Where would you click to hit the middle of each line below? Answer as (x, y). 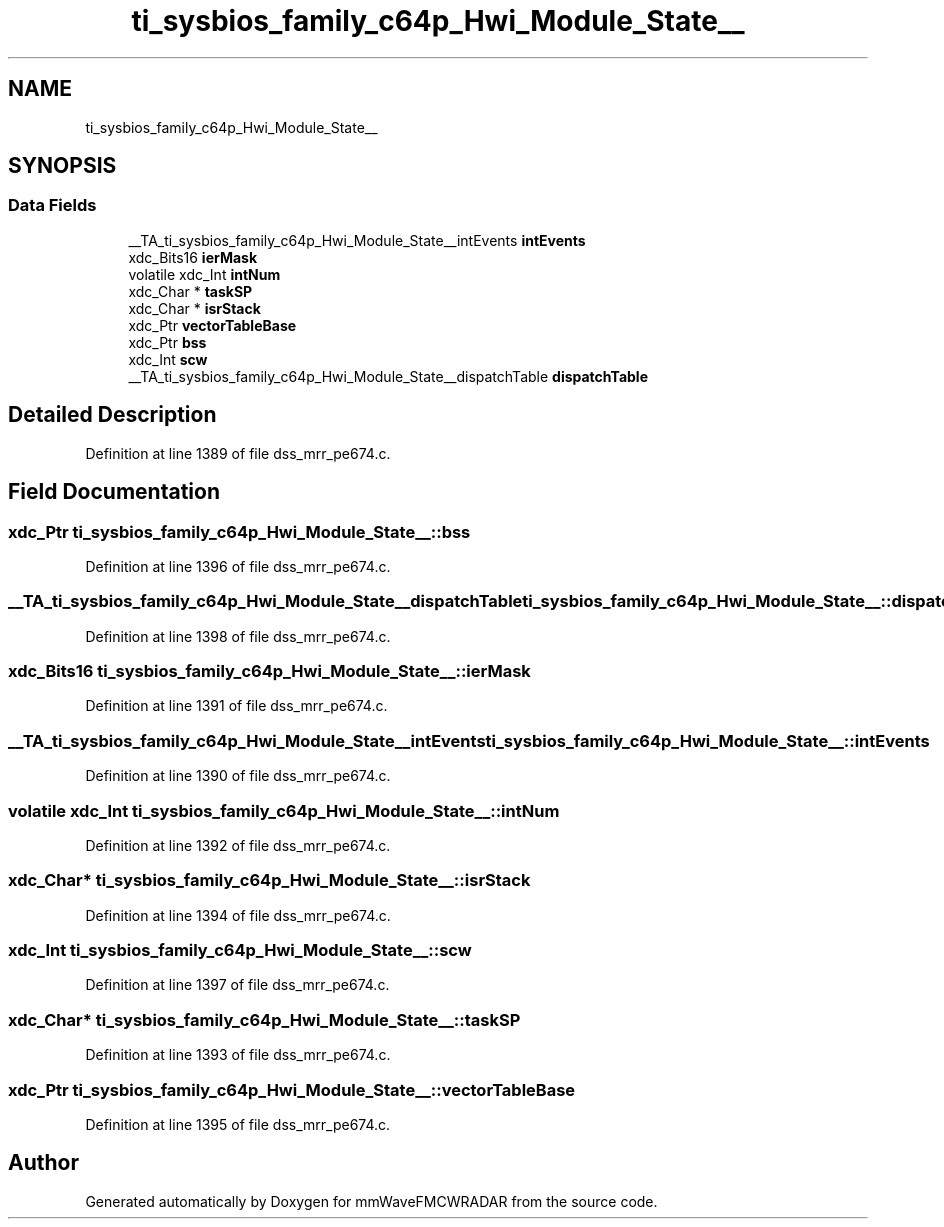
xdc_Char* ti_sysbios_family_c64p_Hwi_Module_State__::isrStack (269, 880)
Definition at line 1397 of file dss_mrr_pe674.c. (237, 985)
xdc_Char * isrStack (194, 308)
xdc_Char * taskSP (190, 291)
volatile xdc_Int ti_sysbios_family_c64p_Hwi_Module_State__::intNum (284, 810)
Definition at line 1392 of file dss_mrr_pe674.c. (238, 845)
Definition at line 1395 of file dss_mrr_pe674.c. (238, 1124)
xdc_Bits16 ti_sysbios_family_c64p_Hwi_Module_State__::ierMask (269, 671)
